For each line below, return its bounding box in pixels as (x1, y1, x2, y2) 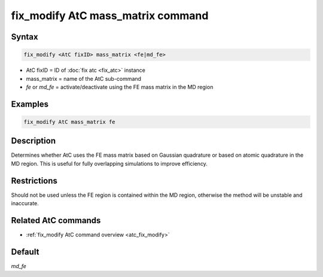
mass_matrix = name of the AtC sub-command (26, 75, 142, 82)
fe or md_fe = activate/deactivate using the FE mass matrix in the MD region (26, 83, 214, 90)
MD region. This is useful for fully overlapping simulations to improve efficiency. (11, 160, 208, 167)
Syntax (11, 32, 38, 42)
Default (11, 246, 39, 257)
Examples (11, 99, 49, 109)
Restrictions (11, 175, 58, 185)
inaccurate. (11, 200, 39, 207)
